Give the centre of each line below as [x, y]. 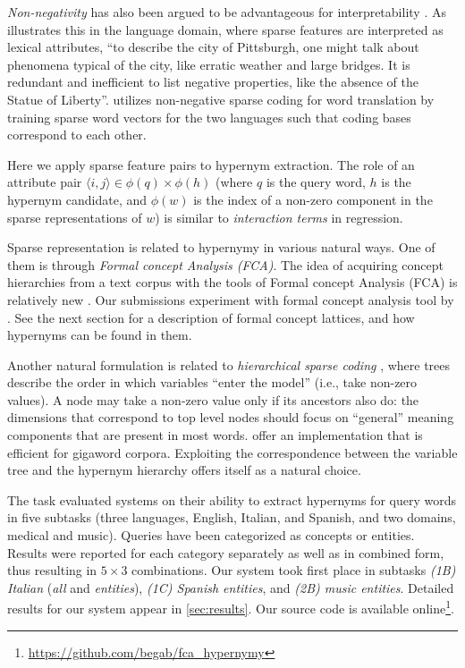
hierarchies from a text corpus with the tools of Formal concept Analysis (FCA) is [232, 282]
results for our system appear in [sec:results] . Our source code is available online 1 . [231, 607]
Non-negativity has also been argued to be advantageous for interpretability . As [227, 12]
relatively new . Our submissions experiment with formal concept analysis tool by [231, 299]
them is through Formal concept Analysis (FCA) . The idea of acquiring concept [225, 264]
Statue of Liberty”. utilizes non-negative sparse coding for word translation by [221, 99]
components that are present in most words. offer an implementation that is [215, 435]
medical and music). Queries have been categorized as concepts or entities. [211, 535]
